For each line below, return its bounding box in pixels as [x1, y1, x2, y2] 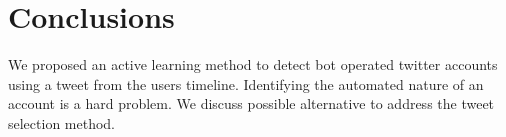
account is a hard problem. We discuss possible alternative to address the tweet [8, 93, 495, 114]
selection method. [8, 112, 116, 133]
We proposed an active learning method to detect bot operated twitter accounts [8, 54, 498, 75]
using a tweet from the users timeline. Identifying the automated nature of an [8, 73, 484, 94]
